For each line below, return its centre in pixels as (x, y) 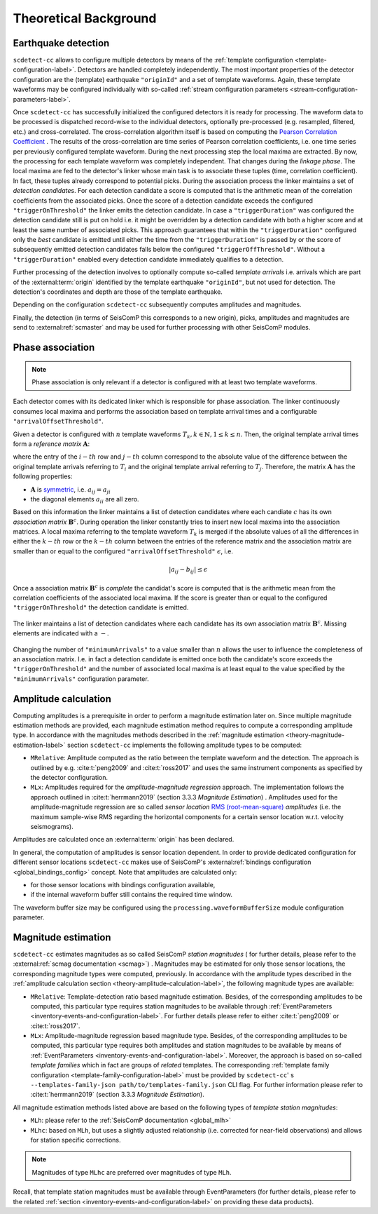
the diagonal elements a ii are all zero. (85, 500)
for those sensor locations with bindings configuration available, (123, 884)
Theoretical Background (85, 18)
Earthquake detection (61, 43)
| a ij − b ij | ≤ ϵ (188, 570)
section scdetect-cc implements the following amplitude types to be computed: (184, 745)
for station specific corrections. (76, 1140)
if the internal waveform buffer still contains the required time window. (132, 895)
